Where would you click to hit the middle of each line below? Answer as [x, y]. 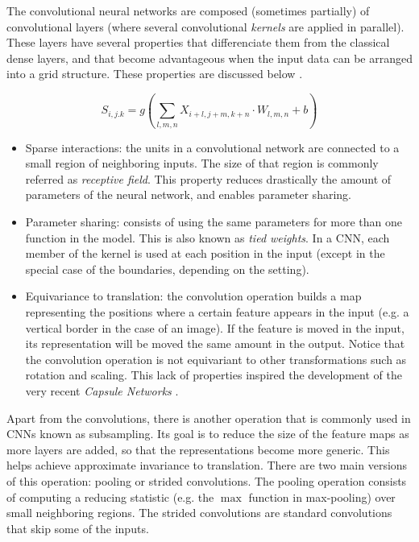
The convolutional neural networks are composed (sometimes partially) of [188, 10]
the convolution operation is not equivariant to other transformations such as [216, 359]
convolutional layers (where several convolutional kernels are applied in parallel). [205, 26]
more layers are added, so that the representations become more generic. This [198, 449]
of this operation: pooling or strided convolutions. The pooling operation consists [207, 480]
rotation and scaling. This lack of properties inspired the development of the [214, 375]
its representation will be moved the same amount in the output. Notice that [215, 343]
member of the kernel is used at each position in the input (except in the [205, 253]
